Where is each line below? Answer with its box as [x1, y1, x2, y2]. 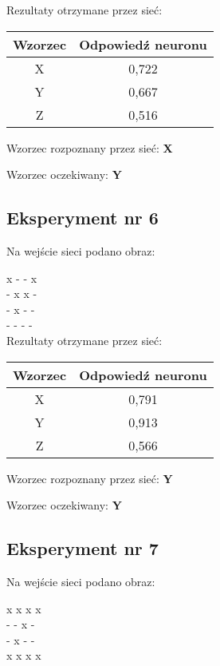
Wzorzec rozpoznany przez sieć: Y [6, 470, 173, 486]
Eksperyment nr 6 [6, 205, 159, 230]
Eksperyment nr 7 [6, 536, 159, 561]
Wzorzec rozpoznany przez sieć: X [6, 139, 173, 156]
